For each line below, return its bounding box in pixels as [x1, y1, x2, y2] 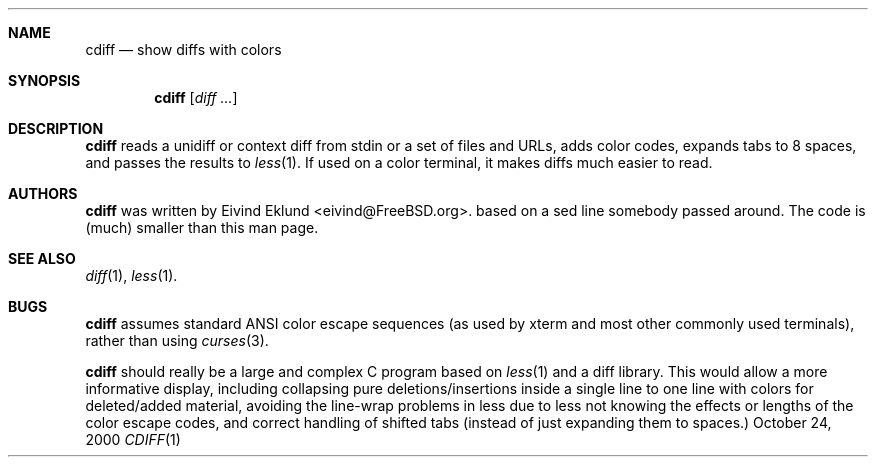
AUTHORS [8, 185, 78, 202]
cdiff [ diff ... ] [154, 89, 238, 106]
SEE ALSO [8, 250, 76, 267]
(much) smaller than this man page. [85, 219, 319, 236]
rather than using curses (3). [85, 332, 269, 349]
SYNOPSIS [8, 72, 81, 89]
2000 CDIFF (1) [85, 431, 181, 448]
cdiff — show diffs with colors [85, 41, 282, 58]
